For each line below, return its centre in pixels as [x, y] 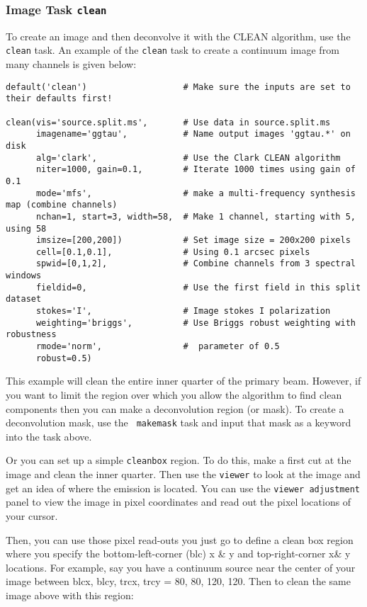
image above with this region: [70, 595]
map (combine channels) [62, 205]
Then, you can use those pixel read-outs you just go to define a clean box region [180, 539]
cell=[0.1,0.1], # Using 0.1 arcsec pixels [173, 252]
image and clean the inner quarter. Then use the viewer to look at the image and [183, 474]
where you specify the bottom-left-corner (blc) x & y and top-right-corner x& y [178, 554]
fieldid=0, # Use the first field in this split [198, 287]
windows [24, 276]
